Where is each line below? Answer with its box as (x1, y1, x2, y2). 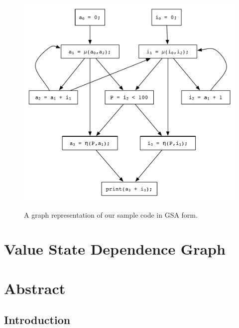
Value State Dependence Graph (4, 239, 226, 259)
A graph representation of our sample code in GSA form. (24, 209, 198, 220)
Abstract (4, 278, 66, 298)
